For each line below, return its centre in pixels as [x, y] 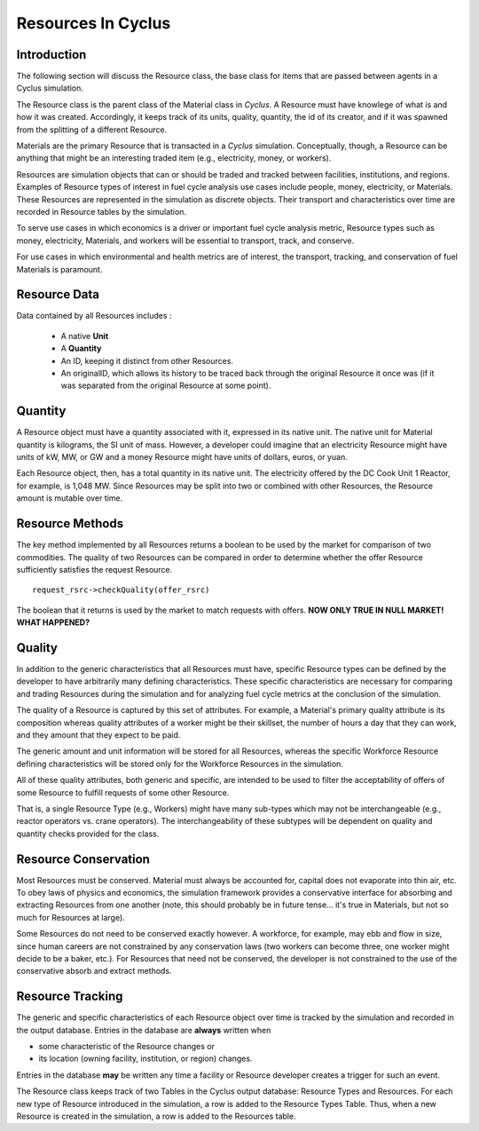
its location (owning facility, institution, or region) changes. [145, 1059]
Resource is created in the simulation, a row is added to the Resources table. [156, 1116]
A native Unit [85, 336]
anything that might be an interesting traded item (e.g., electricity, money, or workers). [174, 158]
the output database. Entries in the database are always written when [144, 1030]
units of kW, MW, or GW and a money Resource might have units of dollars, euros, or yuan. [182, 457]
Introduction [51, 55]
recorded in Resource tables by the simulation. [101, 211]
